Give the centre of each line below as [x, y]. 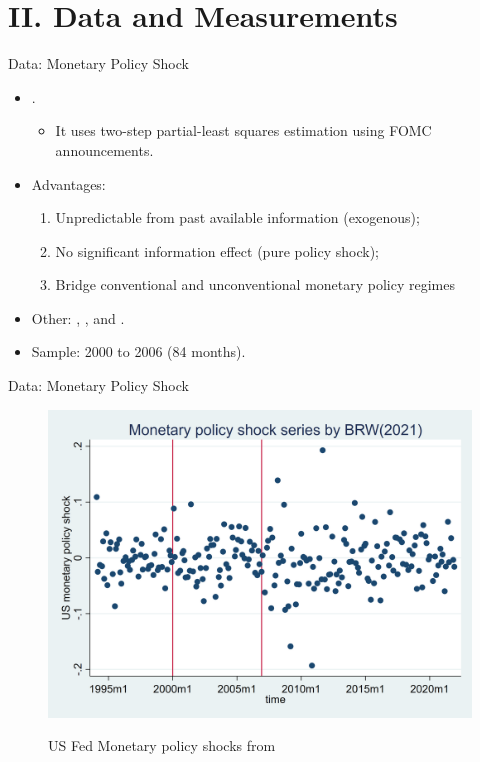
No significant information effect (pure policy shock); [217, 250]
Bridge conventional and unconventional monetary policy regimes [255, 284]
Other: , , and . [78, 317]
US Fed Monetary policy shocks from [162, 745]
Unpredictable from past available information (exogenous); [237, 217]
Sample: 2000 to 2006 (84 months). [138, 351]
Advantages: [68, 183]
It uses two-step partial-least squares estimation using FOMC [243, 130]
